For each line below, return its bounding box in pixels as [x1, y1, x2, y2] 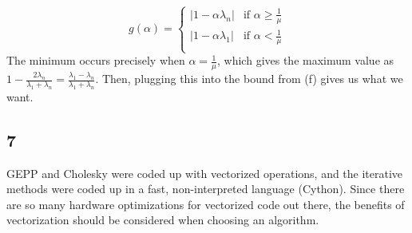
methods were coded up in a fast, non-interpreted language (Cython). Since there [6, 180, 405, 197]
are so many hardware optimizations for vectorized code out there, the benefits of [6, 195, 405, 212]
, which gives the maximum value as [217, 52, 394, 69]
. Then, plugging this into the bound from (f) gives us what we [95, 70, 403, 87]
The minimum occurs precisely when [6, 52, 185, 69]
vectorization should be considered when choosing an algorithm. [6, 211, 319, 228]
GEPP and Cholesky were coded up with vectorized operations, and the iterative [6, 164, 403, 181]
